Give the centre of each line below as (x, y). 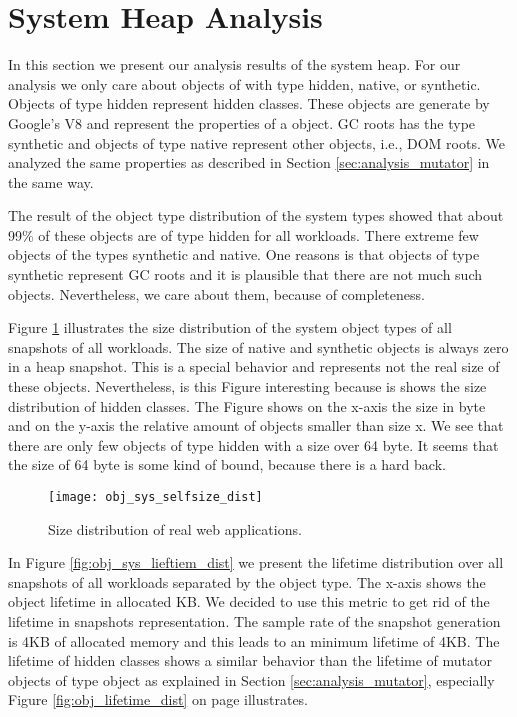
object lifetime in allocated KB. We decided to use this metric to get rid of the (249, 601)
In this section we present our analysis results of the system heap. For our (234, 64)
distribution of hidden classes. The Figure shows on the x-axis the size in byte (247, 405)
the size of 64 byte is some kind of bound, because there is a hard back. (227, 464)
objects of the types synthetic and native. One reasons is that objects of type (244, 254)
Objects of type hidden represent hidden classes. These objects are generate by (249, 103)
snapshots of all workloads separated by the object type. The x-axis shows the (247, 581)
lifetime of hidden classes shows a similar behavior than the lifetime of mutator (250, 660)
